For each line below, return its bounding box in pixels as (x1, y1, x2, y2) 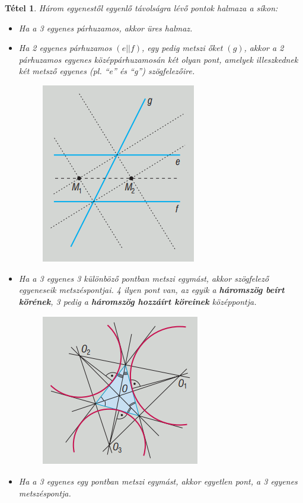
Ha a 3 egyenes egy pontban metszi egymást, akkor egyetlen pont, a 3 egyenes (18, 475, 298, 487)
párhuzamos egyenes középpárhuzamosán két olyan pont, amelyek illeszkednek (18, 53, 298, 65)
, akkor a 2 (244, 42, 284, 54)
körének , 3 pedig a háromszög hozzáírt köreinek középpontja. (18, 295, 257, 307)
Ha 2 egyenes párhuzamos (18, 42, 112, 54)
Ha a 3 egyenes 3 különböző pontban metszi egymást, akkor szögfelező (18, 272, 269, 284)
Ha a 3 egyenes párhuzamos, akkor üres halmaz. (18, 21, 193, 34)
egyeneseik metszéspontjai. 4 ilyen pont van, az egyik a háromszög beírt (18, 284, 285, 296)
